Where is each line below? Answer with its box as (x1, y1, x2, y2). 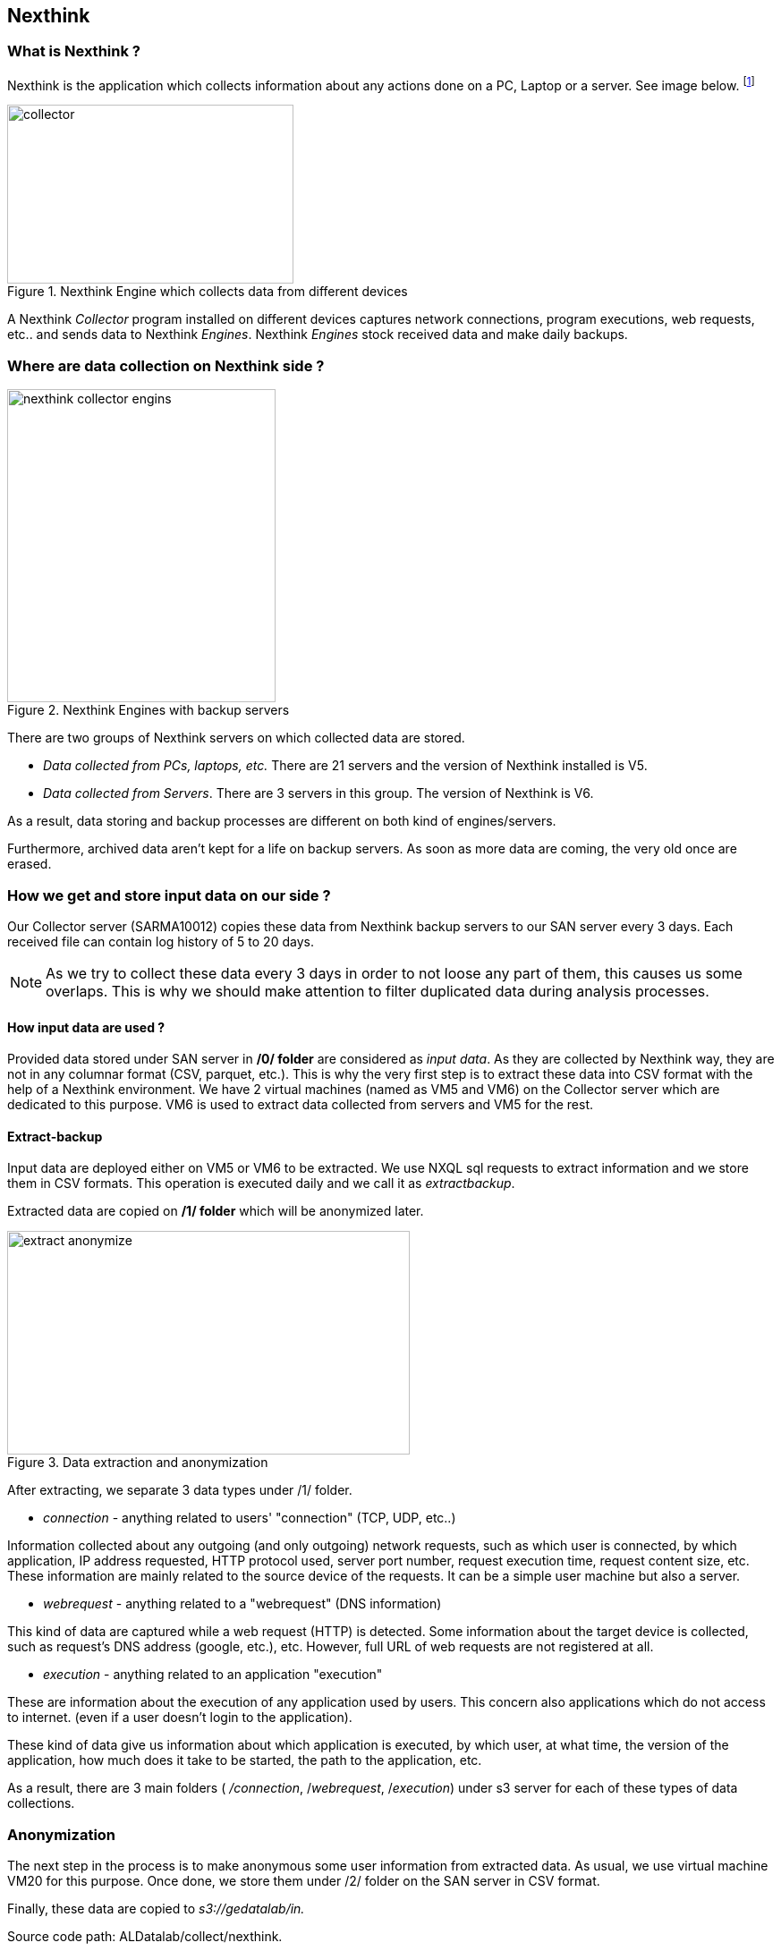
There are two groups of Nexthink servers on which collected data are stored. (7, 730, 465, 746)
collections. (7, 1795, 75, 1811)
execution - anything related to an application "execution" (43, 1667, 383, 1683)
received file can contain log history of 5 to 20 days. (7, 933, 314, 949)
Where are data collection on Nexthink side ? (7, 356, 325, 375)
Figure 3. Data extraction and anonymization (7, 1455, 268, 1471)
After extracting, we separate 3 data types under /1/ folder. (7, 1482, 352, 1498)
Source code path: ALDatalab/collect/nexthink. (7, 1929, 283, 1945)
